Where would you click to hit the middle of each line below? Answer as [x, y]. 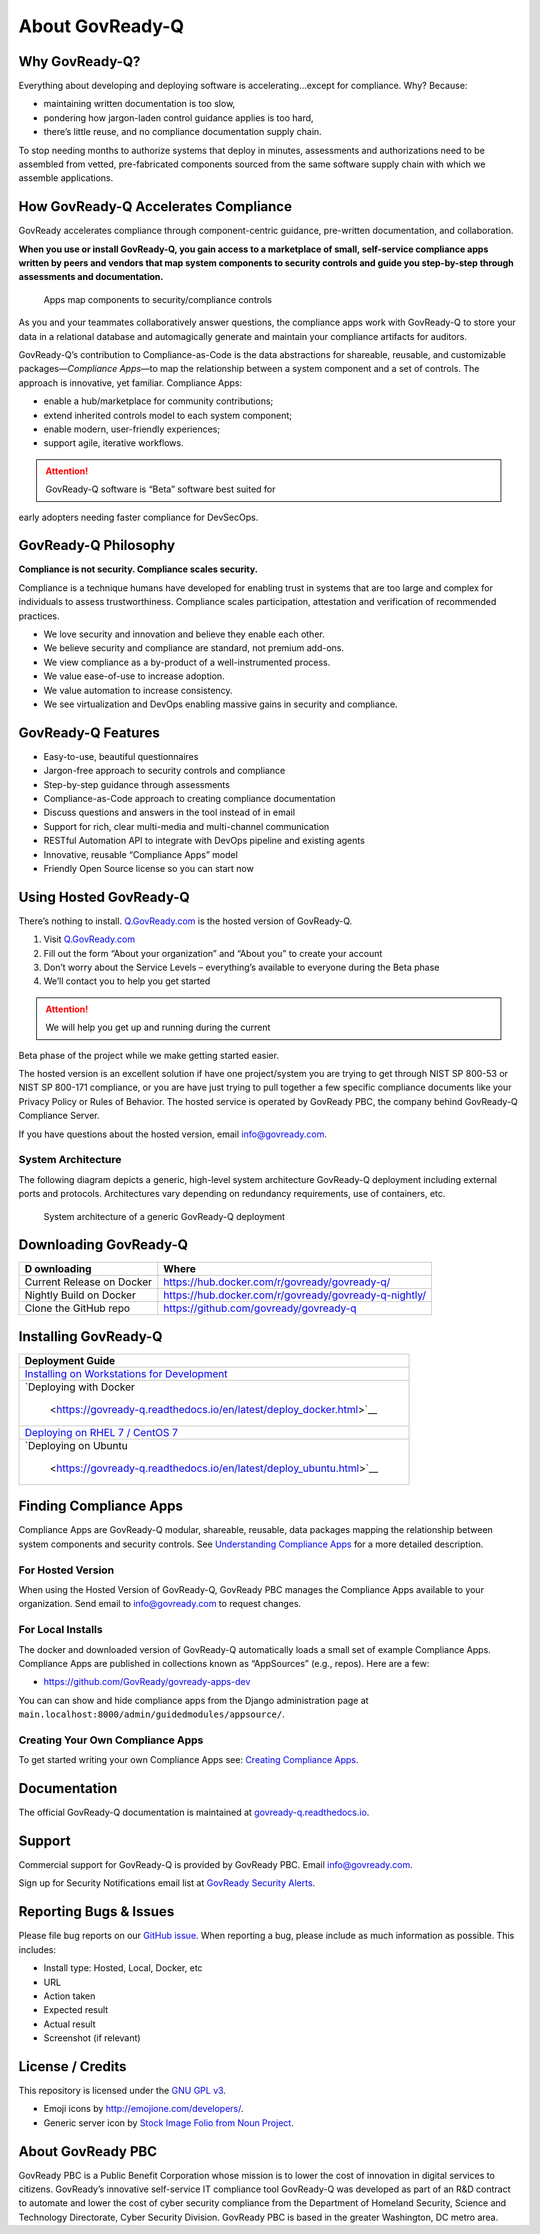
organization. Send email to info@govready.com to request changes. [160, 1604]
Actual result [69, 2024]
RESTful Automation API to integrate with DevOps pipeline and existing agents [204, 841]
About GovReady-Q [101, 26]
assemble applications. [66, 178]
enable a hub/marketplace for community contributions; [158, 401]
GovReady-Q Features [89, 732]
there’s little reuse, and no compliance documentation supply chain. [182, 132]
